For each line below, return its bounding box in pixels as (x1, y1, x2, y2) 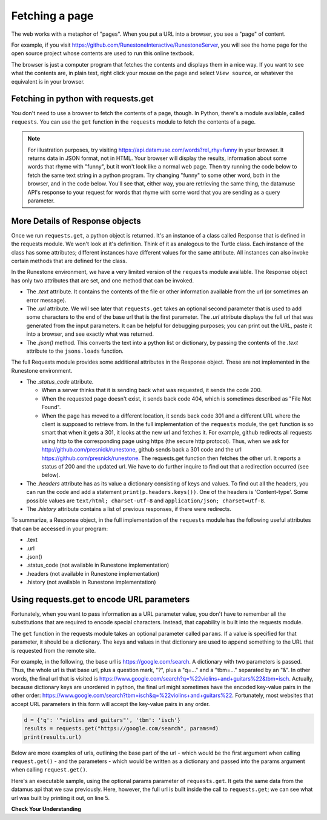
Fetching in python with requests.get (11, 94, 154, 104)
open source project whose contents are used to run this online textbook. (11, 50, 194, 57)
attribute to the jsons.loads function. (26, 347, 124, 355)
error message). (26, 296, 67, 304)
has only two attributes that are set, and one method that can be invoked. (11, 276, 194, 284)
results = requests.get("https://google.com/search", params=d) (24, 725, 219, 732)
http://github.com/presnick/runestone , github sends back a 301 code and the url (41, 446, 242, 453)
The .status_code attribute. (26, 378, 94, 385)
